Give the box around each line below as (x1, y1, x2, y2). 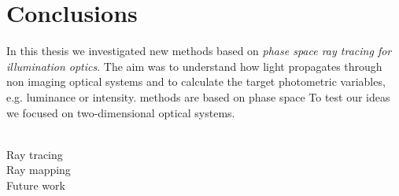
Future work (6, 176, 65, 193)
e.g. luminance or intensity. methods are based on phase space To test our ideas (6, 88, 390, 105)
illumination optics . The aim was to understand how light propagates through (6, 57, 382, 74)
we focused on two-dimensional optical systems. (6, 104, 235, 120)
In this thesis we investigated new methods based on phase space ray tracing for (6, 43, 392, 59)
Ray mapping (6, 161, 71, 178)
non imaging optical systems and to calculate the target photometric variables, (6, 73, 386, 90)
